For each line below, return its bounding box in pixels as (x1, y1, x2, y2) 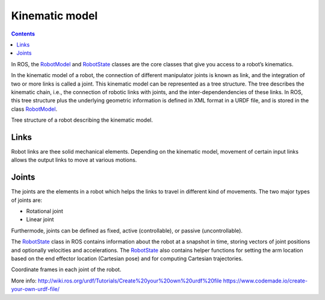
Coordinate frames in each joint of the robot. (11, 266, 122, 273)
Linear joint (26, 216, 54, 223)
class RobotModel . (11, 105, 57, 113)
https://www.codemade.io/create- (223, 277, 308, 284)
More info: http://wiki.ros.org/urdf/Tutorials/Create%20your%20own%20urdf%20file (11, 277, 222, 284)
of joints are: (11, 196, 42, 204)
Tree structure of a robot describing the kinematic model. (11, 116, 153, 123)
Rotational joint (26, 208, 63, 215)
